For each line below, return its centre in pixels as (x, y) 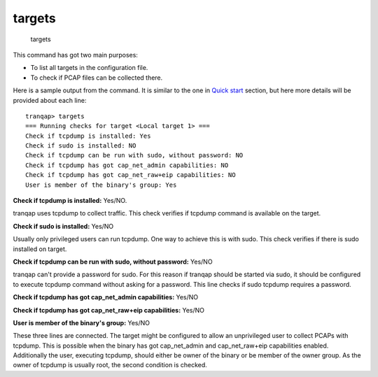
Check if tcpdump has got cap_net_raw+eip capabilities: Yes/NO (109, 310)
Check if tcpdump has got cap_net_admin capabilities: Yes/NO (106, 297)
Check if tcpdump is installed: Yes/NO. (70, 201)
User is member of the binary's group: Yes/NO (82, 322)
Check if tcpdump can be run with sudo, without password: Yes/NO (113, 262)
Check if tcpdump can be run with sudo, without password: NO (134, 155)
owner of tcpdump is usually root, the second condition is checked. (110, 365)
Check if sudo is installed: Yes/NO (63, 226)
